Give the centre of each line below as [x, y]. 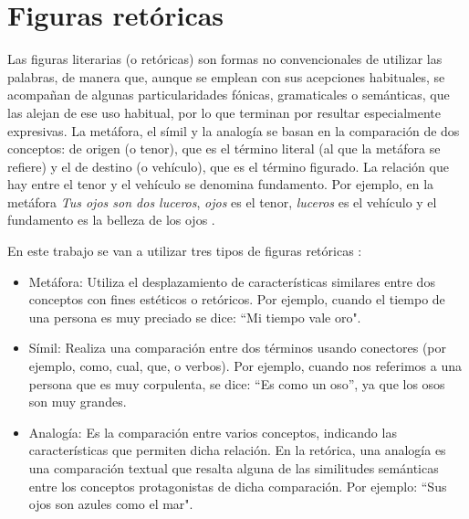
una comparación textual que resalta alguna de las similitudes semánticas [234, 468]
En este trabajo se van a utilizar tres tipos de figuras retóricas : [185, 251]
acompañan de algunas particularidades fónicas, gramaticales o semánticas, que [229, 95]
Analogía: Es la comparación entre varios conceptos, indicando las [213, 432]
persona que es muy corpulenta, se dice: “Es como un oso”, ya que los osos [237, 383]
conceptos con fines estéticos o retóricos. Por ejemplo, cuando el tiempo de [237, 299]
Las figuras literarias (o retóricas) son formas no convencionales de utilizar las [225, 59]
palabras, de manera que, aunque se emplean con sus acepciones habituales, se [226, 76]
